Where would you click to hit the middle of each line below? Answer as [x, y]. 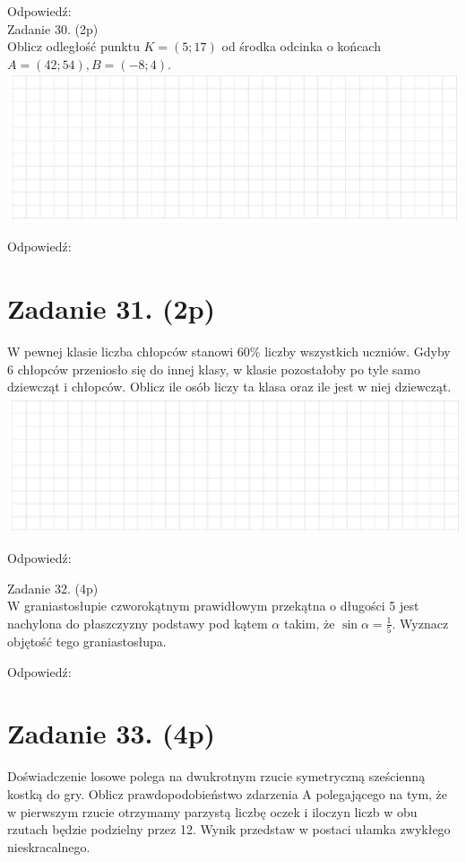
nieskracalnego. [49, 846]
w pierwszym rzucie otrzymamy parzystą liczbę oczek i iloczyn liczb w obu [212, 811]
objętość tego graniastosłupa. [87, 642]
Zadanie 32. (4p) [53, 588]
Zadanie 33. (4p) [112, 733]
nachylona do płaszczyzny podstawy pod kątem [138, 623]
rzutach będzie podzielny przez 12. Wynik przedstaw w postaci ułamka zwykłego [229, 829]
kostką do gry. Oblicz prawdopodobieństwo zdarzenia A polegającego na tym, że [228, 794]
